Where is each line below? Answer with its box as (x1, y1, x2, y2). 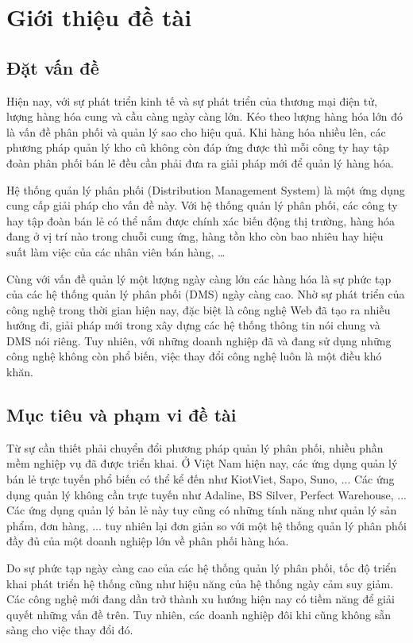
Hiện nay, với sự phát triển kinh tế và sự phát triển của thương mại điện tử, (6, 92, 377, 109)
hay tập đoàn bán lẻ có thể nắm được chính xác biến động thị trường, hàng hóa (6, 212, 395, 229)
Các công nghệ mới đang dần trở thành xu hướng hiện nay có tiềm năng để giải (6, 591, 395, 607)
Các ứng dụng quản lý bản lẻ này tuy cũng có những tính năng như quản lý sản (6, 502, 397, 518)
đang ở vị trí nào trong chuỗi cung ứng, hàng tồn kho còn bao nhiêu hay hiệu (6, 228, 384, 244)
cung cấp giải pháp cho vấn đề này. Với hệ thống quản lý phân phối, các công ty (6, 197, 398, 214)
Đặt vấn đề (6, 55, 99, 79)
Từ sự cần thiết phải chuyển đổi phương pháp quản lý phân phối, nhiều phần (6, 439, 384, 456)
